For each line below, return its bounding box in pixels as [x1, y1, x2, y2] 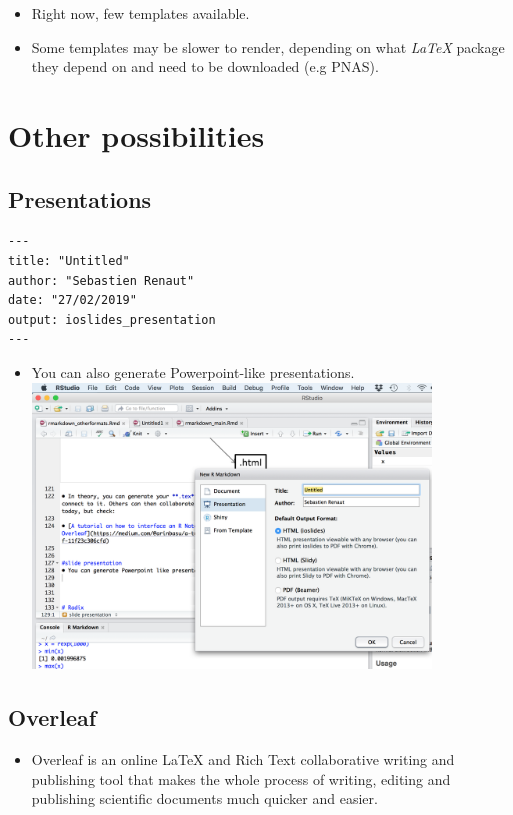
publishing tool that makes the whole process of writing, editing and [31, 768, 451, 789]
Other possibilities [8, 114, 265, 155]
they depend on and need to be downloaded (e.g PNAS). [31, 56, 379, 77]
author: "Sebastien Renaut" [8, 273, 195, 288]
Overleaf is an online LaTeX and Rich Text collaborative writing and [31, 749, 455, 770]
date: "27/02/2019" [8, 293, 137, 308]
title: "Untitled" [8, 253, 130, 268]
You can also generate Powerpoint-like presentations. [31, 361, 355, 382]
